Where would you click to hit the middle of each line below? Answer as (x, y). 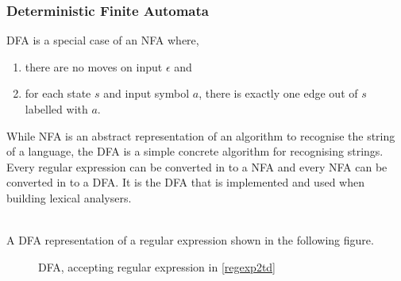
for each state (58, 93)
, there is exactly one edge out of (278, 93)
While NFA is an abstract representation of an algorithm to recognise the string (201, 135)
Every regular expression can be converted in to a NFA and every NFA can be (197, 166)
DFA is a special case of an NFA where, (103, 40)
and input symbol (147, 93)
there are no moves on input (94, 66)
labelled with (56, 109)
